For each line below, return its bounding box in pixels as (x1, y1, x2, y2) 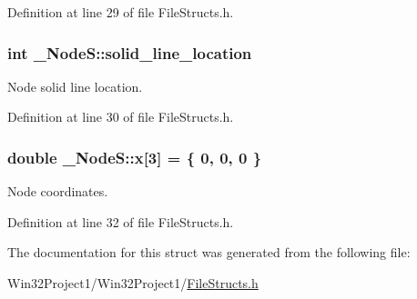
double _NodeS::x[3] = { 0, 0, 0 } (7, 145, 262, 168)
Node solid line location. (7, 76, 143, 95)
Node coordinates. (7, 182, 108, 201)
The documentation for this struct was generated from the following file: (7, 243, 411, 262)
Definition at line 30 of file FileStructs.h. (7, 107, 234, 126)
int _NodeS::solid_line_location (7, 41, 252, 64)
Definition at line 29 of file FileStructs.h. (7, 3, 234, 21)
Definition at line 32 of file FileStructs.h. (7, 212, 234, 231)
